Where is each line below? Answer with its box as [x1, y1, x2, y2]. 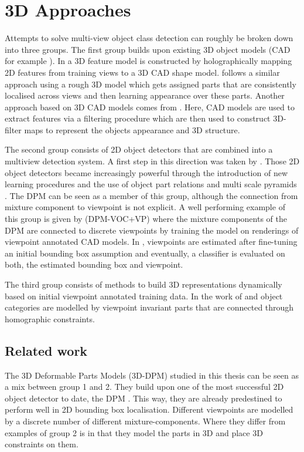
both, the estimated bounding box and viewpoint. [5, 258, 183, 271]
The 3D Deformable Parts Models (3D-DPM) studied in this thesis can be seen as [5, 369, 299, 381]
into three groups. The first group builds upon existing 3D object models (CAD [5, 43, 291, 55]
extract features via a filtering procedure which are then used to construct [5, 112, 271, 124]
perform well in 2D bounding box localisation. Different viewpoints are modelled [5, 403, 293, 416]
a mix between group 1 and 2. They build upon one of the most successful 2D [5, 380, 284, 393]
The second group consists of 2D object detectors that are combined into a [5, 143, 273, 156]
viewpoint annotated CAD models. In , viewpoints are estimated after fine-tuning [5, 235, 298, 248]
